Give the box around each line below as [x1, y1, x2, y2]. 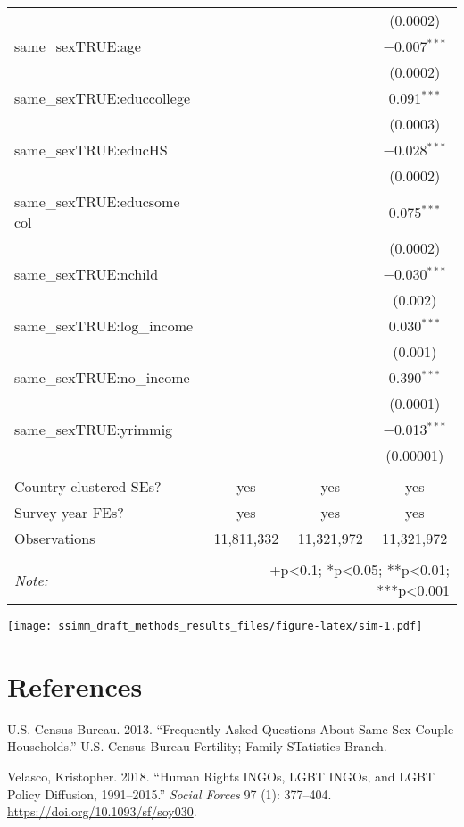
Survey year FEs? [14, 502, 124, 522]
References [7, 667, 143, 704]
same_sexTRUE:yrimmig [14, 419, 173, 439]
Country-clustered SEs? [14, 476, 162, 497]
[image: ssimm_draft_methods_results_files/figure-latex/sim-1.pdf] [7, 620, 423, 632]
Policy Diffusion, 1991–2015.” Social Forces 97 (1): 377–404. [7, 784, 332, 803]
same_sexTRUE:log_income [14, 315, 194, 336]
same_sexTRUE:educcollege [14, 88, 191, 108]
